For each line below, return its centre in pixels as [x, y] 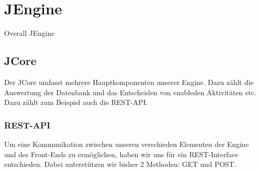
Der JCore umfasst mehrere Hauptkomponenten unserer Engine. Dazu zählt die [129, 82]
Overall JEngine [29, 33]
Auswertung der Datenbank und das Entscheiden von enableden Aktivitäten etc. [130, 92]
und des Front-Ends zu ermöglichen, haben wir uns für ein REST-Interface [121, 154]
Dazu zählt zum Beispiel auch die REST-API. [76, 102]
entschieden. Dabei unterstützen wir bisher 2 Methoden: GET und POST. [120, 164]
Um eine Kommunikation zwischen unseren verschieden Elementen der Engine [126, 144]
